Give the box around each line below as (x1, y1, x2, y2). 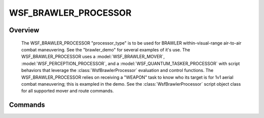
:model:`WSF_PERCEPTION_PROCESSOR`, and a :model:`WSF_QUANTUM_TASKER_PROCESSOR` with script (21, 60, 240, 66)
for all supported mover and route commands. (21, 88, 114, 94)
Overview (9, 26, 40, 34)
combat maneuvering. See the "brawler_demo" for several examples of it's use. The (21, 47, 190, 52)
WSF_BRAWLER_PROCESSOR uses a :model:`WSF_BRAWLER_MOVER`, (21, 54, 165, 60)
